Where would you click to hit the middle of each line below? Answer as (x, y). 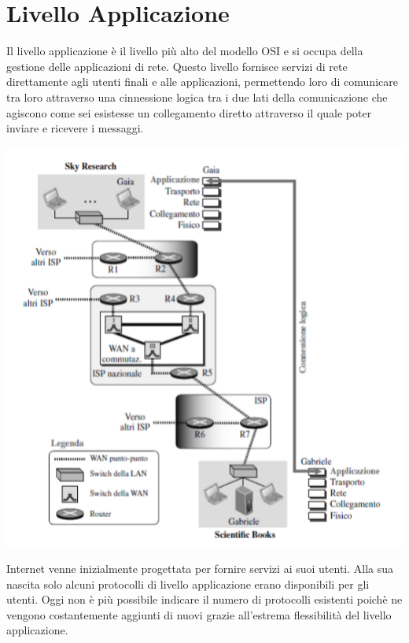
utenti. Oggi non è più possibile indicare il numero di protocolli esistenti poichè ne (204, 599)
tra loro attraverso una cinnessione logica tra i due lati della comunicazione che (197, 97)
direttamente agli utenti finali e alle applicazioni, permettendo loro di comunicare (202, 82)
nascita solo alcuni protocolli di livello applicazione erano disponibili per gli (188, 584)
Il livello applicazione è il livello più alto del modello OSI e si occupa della (185, 51)
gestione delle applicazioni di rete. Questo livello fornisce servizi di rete (177, 66)
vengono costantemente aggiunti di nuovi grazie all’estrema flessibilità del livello (199, 614)
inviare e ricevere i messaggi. (75, 128)
